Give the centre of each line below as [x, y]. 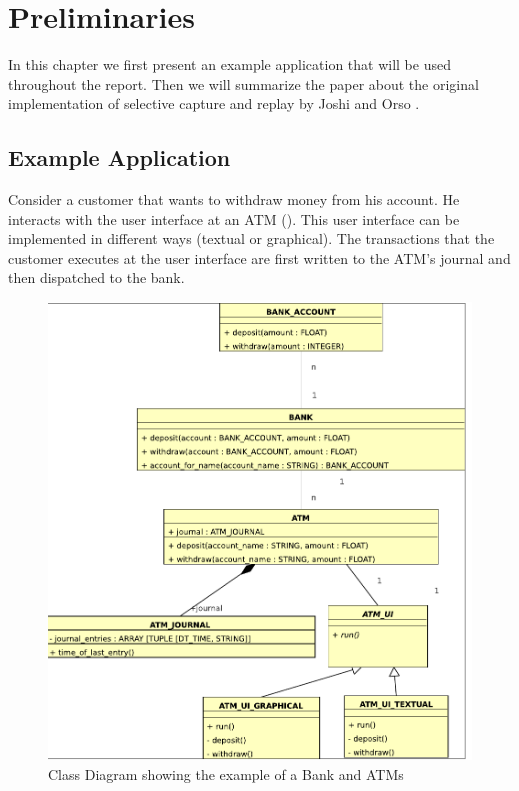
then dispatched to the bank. [96, 277]
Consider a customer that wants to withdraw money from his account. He [234, 199]
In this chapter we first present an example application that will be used [229, 64]
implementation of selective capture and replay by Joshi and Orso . [214, 103]
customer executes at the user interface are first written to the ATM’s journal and [259, 257]
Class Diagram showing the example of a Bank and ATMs [226, 774]
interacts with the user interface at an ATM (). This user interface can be [234, 218]
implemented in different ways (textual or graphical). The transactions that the [251, 238]
